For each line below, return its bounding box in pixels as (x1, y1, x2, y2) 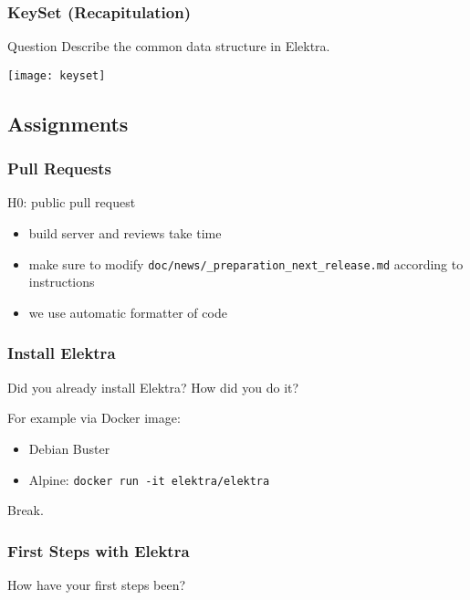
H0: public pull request (7, 193, 136, 212)
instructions (28, 272, 95, 291)
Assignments (7, 109, 129, 137)
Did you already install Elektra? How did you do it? (7, 377, 299, 396)
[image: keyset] (7, 68, 106, 82)
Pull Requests (7, 157, 111, 180)
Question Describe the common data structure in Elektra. (7, 37, 330, 56)
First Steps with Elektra (7, 539, 190, 562)
